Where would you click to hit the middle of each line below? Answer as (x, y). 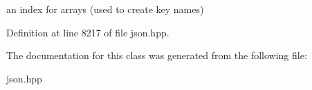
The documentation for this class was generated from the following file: (157, 55)
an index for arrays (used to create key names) (105, 9)
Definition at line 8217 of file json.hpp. (88, 32)
